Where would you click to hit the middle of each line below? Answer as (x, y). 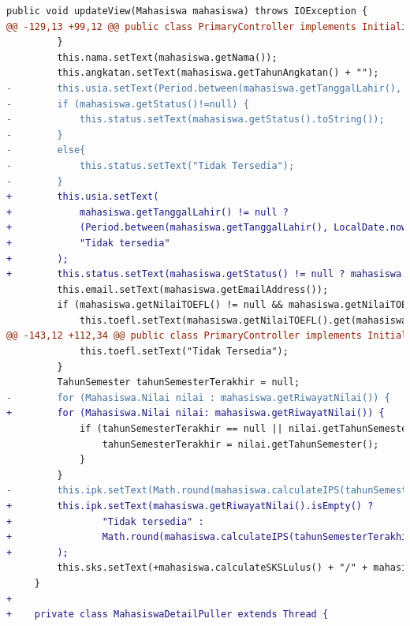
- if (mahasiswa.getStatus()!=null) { (128, 104)
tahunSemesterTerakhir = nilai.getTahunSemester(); (240, 444)
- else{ (46, 150)
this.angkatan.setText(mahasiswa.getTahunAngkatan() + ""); (218, 73)
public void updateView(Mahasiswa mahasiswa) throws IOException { (187, 11)
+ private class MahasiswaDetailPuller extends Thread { (168, 615)
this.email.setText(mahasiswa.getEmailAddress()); (193, 289)
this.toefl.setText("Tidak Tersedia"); (184, 352)
